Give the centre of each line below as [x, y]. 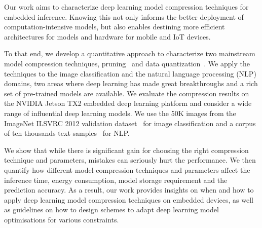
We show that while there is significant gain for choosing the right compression [126, 150]
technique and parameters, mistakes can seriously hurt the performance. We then [130, 160]
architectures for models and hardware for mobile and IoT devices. [107, 36]
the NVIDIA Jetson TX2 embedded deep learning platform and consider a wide [128, 103]
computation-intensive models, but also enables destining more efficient [115, 27]
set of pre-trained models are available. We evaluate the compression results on [127, 93]
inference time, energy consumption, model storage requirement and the [116, 180]
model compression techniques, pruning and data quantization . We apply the [127, 63]
